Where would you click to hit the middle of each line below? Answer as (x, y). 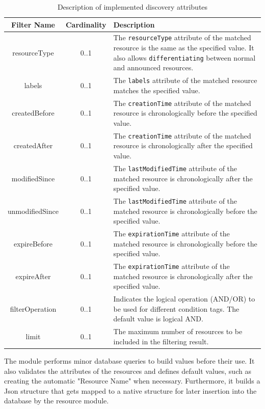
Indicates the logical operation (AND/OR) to (184, 299)
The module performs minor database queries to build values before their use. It (129, 360)
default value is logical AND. (158, 319)
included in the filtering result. (161, 341)
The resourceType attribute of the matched (182, 37)
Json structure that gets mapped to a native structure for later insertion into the (130, 390)
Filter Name (33, 24)
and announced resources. (153, 67)
